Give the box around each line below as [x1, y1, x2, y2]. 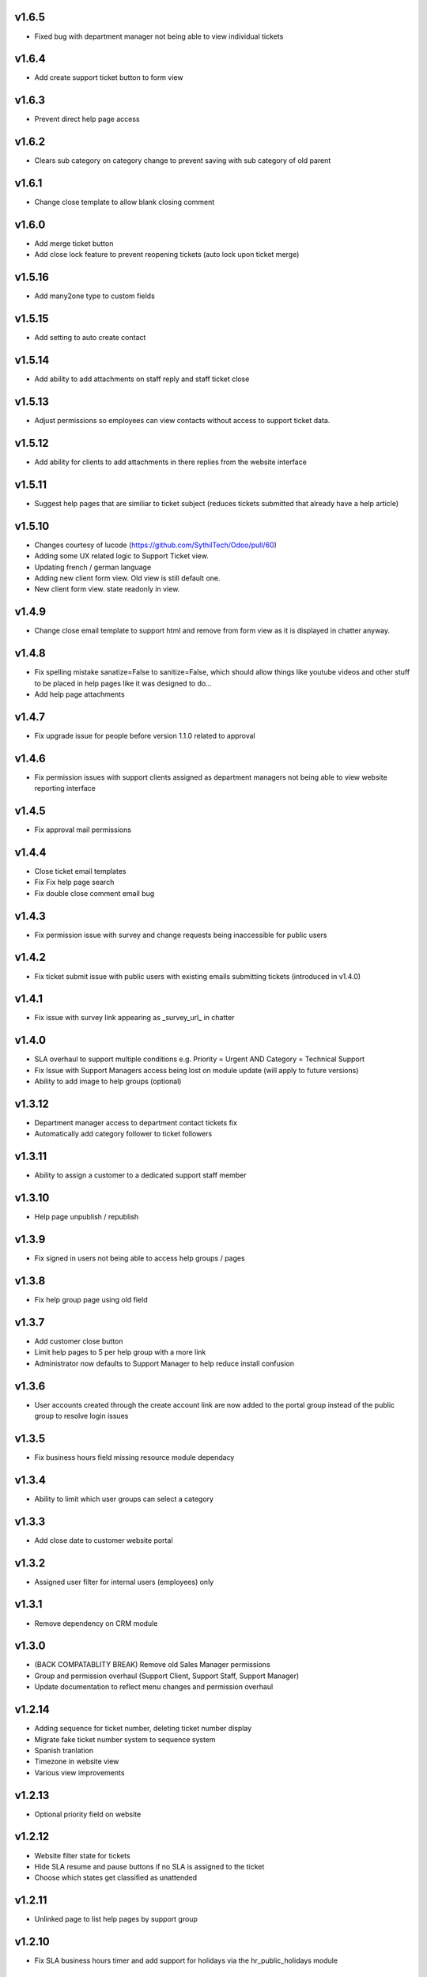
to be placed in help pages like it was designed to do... [34, 679, 213, 688]
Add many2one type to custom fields [34, 291, 156, 301]
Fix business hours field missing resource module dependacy [34, 1452, 235, 1462]
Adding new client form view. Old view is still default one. [34, 573, 221, 583]
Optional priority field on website [34, 1809, 142, 1819]
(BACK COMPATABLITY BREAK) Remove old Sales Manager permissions [34, 1660, 270, 1669]
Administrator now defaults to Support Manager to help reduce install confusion [34, 1359, 294, 1368]
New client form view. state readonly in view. [34, 584, 180, 594]
